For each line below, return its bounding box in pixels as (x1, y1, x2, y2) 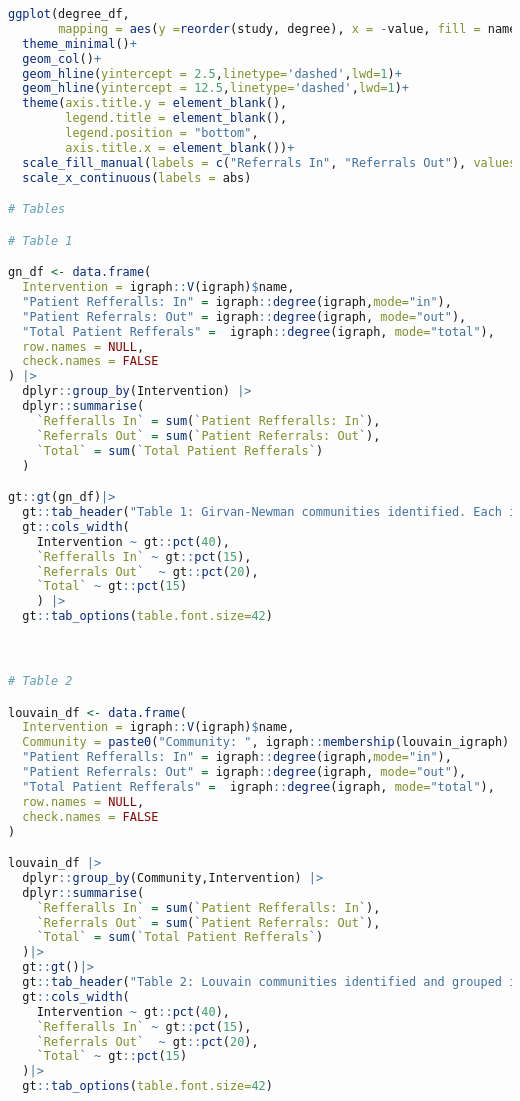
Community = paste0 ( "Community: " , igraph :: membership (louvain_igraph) (22, 735, 510, 750)
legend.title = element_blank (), (65, 111, 288, 126)
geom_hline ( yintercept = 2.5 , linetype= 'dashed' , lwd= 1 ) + (22, 66, 402, 81)
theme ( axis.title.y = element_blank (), (22, 96, 288, 111)
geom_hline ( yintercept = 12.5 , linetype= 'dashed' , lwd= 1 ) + (22, 81, 410, 96)
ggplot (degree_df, (8, 7, 130, 21)
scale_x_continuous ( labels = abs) (22, 170, 252, 185)
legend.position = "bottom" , (65, 126, 259, 140)
